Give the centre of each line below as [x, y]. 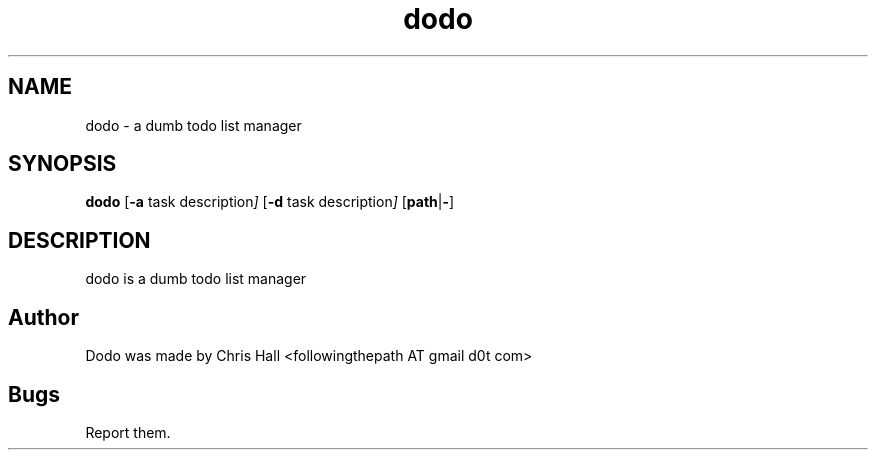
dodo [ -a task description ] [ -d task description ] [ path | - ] [270, 202]
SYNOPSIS [62, 164]
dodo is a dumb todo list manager [196, 279]
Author [43, 317]
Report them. [128, 432]
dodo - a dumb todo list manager [193, 125]
